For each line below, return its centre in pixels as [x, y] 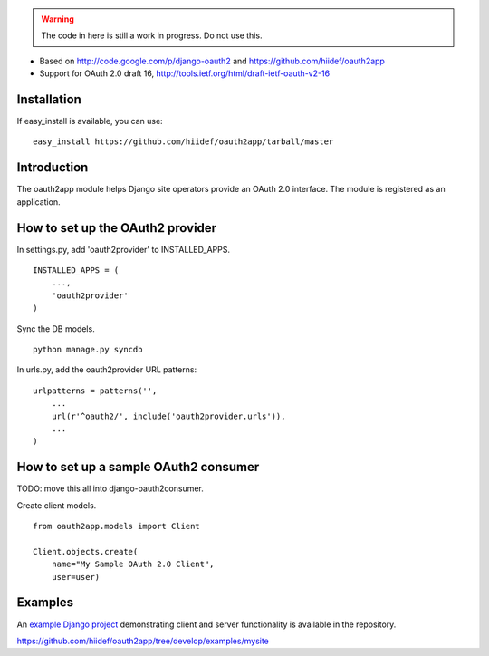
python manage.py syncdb [88, 350]
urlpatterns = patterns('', [95, 391]
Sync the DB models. [56, 328]
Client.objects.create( [86, 551]
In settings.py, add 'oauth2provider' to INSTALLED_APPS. [124, 249]
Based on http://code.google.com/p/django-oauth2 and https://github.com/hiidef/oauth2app [212, 61]
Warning [58, 19]
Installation [49, 99]
